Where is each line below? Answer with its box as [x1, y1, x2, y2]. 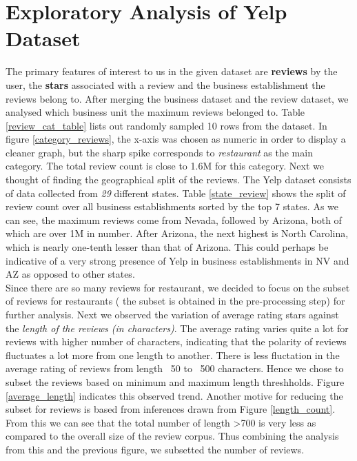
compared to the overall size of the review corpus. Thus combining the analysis [6, 429, 339, 443]
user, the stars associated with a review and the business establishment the [6, 77, 325, 92]
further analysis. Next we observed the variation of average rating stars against [6, 307, 339, 321]
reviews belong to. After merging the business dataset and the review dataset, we [6, 91, 349, 105]
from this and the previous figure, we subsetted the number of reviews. [6, 442, 305, 456]
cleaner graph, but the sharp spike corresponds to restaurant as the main [6, 145, 313, 159]
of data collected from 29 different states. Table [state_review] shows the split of [6, 185, 346, 200]
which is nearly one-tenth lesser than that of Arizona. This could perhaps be [6, 240, 329, 254]
